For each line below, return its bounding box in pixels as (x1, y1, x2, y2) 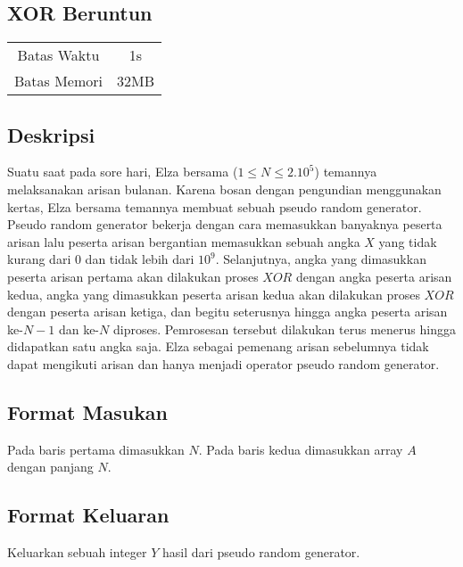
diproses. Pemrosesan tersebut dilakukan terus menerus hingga (112, 319, 456, 338)
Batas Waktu (17, 45, 100, 66)
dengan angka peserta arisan (295, 267, 452, 285)
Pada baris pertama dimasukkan (7, 440, 185, 458)
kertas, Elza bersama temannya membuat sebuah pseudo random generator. (7, 197, 422, 216)
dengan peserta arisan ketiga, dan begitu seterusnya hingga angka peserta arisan (7, 302, 448, 321)
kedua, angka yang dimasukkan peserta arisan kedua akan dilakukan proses (7, 284, 420, 303)
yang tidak (378, 232, 437, 251)
